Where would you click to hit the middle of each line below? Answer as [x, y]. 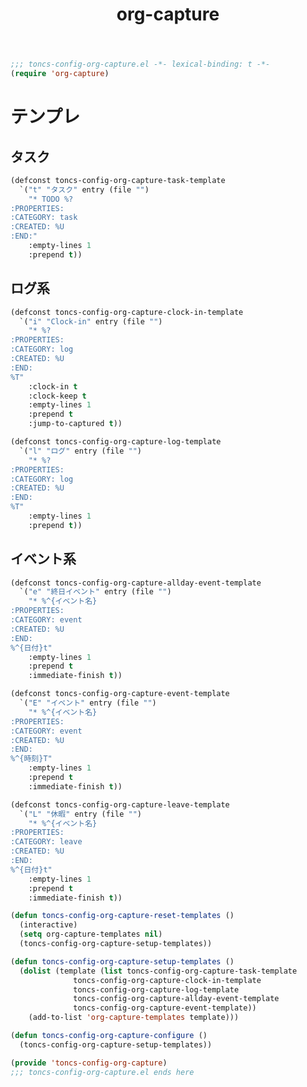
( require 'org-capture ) [60, 74]
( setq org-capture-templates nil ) [91, 934]
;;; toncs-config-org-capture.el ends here [102, 1072]
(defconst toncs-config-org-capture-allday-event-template [136, 583]
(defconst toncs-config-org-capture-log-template [116, 442]
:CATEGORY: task [44, 218]
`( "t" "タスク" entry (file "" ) [84, 189]
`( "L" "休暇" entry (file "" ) [80, 814]
